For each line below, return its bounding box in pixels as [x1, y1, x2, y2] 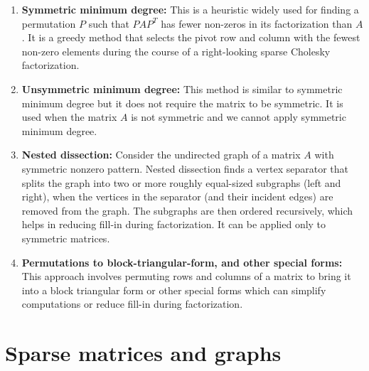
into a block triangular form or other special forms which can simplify [21, 282, 326, 297]
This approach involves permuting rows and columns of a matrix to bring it [21, 269, 351, 284]
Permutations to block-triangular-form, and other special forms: [21, 254, 343, 269]
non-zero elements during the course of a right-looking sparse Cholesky [21, 43, 331, 58]
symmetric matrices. [21, 230, 110, 245]
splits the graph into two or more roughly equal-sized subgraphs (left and [21, 175, 341, 190]
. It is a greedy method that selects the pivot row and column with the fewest [21, 30, 360, 45]
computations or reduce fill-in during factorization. [21, 296, 243, 311]
